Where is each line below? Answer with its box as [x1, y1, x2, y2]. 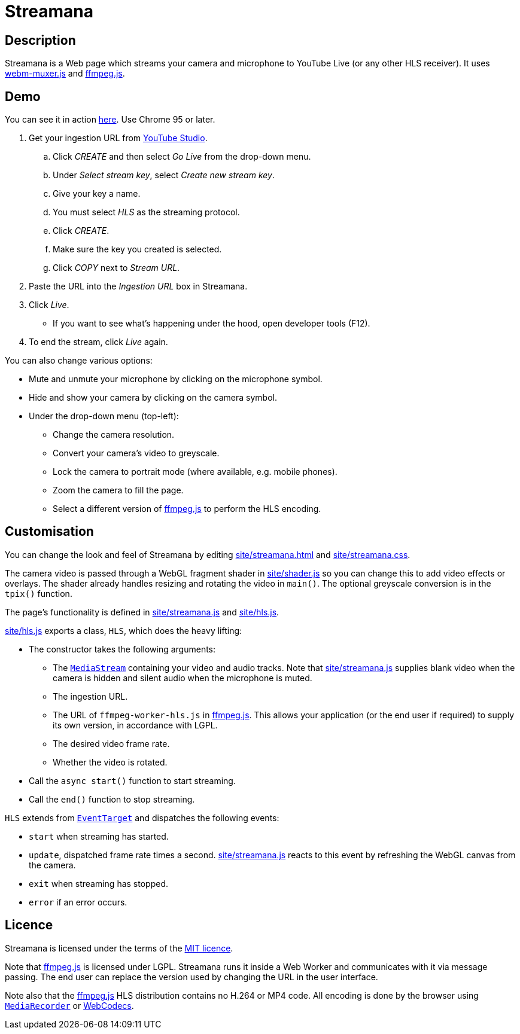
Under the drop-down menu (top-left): [29, 411, 179, 422]
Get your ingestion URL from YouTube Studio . [29, 133, 208, 144]
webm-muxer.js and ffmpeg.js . [5, 68, 125, 79]
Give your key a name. [53, 188, 141, 199]
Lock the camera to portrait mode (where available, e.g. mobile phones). [53, 466, 337, 477]
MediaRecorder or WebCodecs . [5, 1000, 134, 1011]
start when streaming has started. [29, 831, 169, 841]
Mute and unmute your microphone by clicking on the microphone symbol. [29, 374, 323, 385]
